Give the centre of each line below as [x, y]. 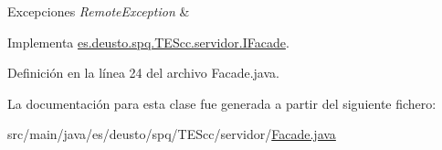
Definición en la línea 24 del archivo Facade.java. [143, 73]
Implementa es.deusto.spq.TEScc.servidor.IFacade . [148, 42]
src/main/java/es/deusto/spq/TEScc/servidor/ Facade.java [172, 134]
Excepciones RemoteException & [99, 11]
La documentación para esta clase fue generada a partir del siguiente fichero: [222, 103]
